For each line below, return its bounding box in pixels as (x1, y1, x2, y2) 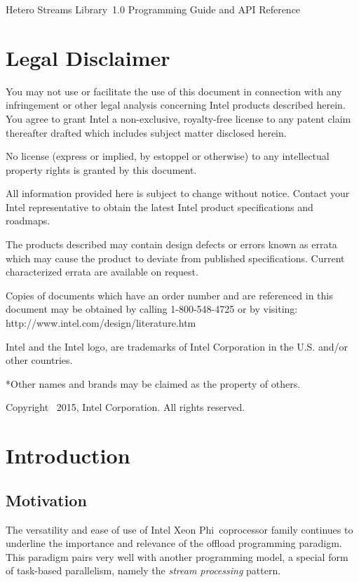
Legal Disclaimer (6, 43, 170, 72)
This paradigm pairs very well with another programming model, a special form (6, 549, 348, 564)
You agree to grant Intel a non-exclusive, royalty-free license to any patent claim (6, 111, 351, 126)
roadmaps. (6, 213, 50, 228)
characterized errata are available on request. (6, 264, 198, 279)
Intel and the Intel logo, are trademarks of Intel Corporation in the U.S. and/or (6, 339, 348, 353)
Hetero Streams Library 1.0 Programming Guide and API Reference (6, 2, 301, 16)
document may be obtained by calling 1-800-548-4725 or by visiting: (6, 302, 298, 316)
